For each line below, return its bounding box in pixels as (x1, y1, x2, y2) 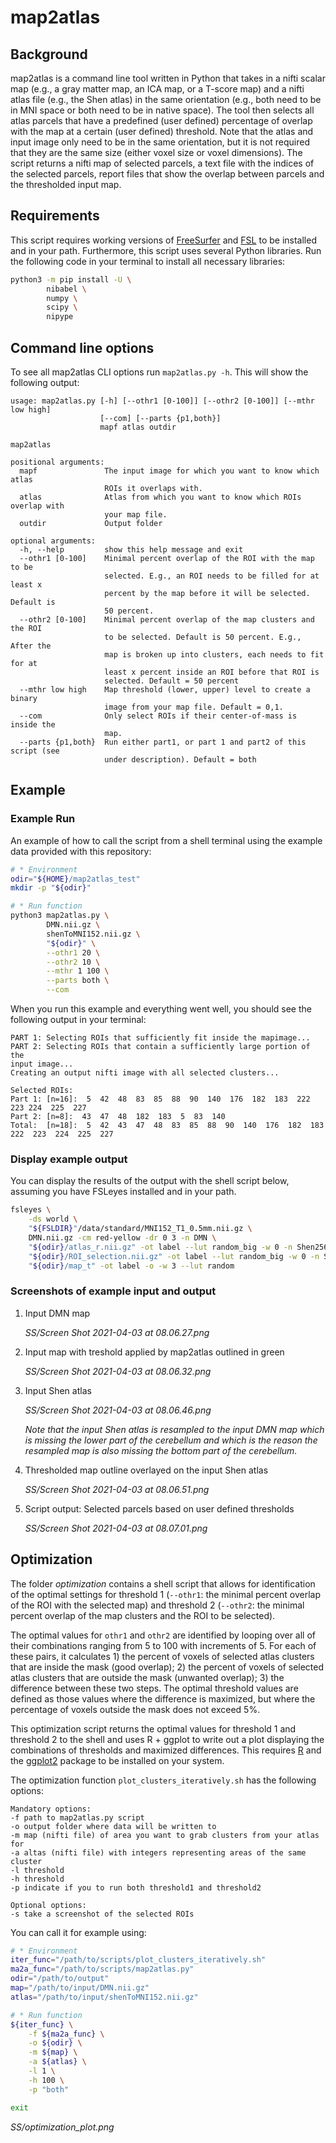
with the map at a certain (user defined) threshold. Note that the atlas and (10, 126, 314, 137)
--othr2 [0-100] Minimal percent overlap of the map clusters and (19, 615, 315, 625)
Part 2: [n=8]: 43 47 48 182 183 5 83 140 (10, 1112, 226, 1122)
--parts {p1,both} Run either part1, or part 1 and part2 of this (19, 737, 307, 747)
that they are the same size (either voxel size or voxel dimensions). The (10, 147, 303, 158)
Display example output (10, 1152, 128, 1166)
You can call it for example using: (10, 1926, 147, 1938)
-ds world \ (28, 1214, 78, 1225)
